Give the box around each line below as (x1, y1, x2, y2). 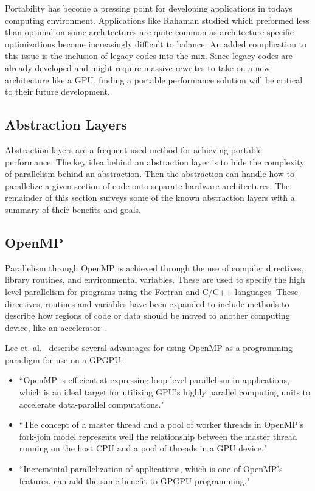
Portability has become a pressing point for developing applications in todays (5, 2, 292, 14)
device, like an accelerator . (5, 321, 108, 333)
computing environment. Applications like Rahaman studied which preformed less (5, 13, 310, 26)
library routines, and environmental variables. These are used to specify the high (5, 273, 305, 286)
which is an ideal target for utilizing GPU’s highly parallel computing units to (19, 386, 311, 399)
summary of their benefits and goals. (5, 203, 141, 215)
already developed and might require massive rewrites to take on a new (5, 61, 270, 74)
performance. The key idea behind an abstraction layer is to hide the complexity (5, 155, 305, 168)
